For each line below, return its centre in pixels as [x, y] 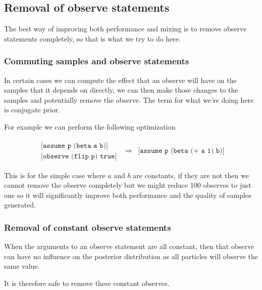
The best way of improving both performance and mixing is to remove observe [125, 29]
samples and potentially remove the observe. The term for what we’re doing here [129, 99]
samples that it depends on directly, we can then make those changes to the [121, 90]
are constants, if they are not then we [191, 175]
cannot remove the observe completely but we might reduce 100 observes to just [128, 185]
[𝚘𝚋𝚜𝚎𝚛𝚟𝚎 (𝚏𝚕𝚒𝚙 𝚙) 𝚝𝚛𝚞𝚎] [79, 156]
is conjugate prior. [32, 110]
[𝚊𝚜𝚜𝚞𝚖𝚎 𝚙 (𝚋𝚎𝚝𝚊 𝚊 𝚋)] [74, 146]
